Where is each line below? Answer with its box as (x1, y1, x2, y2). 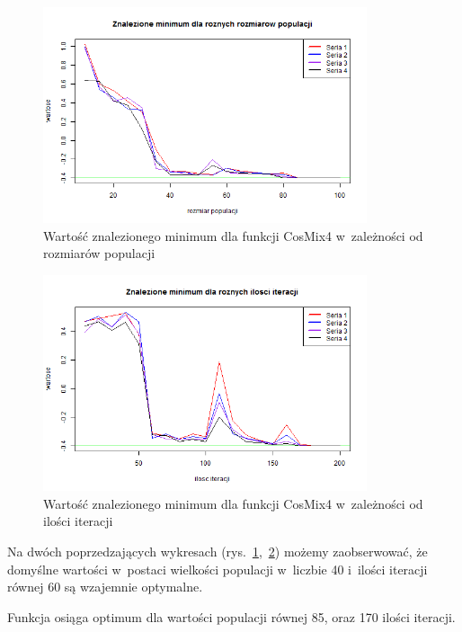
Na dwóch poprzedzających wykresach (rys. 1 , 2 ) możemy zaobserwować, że (7, 542, 428, 561)
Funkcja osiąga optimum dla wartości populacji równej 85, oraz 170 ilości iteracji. (7, 607, 456, 626)
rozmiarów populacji (43, 244, 155, 263)
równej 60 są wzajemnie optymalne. (7, 577, 203, 596)
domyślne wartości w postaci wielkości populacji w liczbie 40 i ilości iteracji (7, 559, 428, 578)
